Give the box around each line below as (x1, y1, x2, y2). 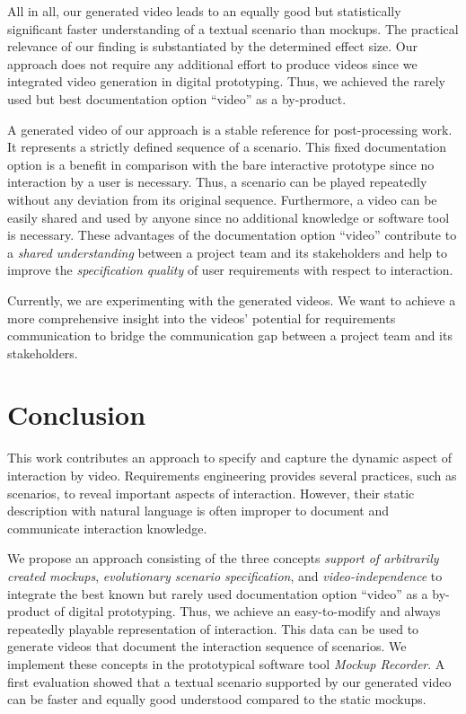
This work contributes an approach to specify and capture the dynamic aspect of (7, 448, 453, 467)
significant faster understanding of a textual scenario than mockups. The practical (7, 19, 459, 38)
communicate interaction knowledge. (7, 518, 207, 537)
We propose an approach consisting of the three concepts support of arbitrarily (7, 549, 439, 568)
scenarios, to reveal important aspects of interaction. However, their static (7, 483, 415, 502)
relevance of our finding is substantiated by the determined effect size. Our (7, 37, 418, 56)
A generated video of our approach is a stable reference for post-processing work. (7, 119, 453, 138)
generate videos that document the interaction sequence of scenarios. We (7, 637, 407, 656)
